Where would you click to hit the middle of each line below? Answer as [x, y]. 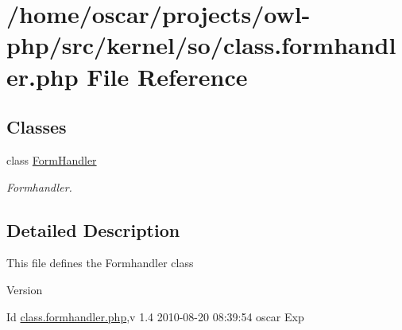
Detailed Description [93, 229]
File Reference [167, 76]
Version [25, 289]
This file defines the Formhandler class [100, 263]
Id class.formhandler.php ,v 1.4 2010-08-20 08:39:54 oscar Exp [155, 316]
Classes [37, 127]
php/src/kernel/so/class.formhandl [201, 45]
